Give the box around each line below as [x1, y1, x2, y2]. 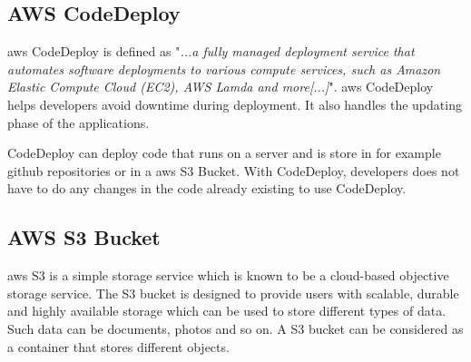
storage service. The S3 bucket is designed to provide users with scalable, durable [7, 283, 459, 302]
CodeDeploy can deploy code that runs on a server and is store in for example [7, 143, 441, 162]
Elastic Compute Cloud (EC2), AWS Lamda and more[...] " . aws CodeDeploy [7, 77, 434, 96]
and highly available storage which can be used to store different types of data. [7, 301, 446, 320]
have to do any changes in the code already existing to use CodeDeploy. [7, 179, 407, 198]
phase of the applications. [7, 113, 150, 132]
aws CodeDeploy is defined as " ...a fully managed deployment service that [7, 42, 415, 61]
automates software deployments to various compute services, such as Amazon [7, 59, 441, 78]
